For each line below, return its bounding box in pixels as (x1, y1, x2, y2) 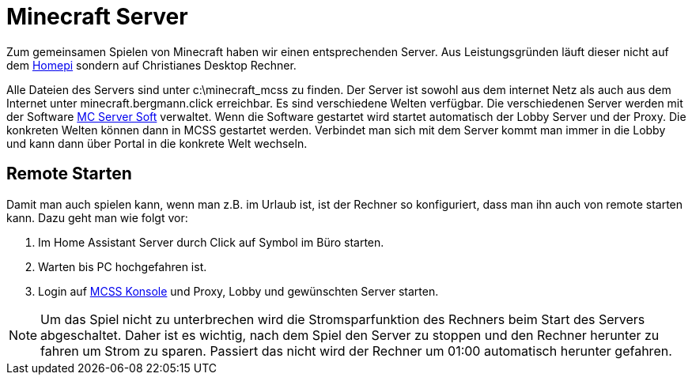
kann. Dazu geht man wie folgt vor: (6, 210, 188, 224)
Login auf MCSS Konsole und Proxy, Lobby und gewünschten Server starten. (38, 284, 439, 298)
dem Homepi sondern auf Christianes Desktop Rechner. (6, 58, 297, 72)
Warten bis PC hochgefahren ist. (38, 259, 207, 273)
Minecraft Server (6, 3, 188, 30)
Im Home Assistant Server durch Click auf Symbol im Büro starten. (38, 235, 384, 249)
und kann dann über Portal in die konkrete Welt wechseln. (6, 136, 308, 150)
